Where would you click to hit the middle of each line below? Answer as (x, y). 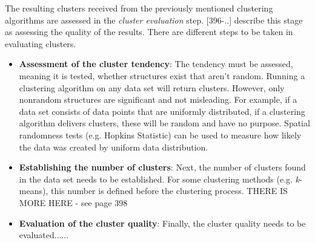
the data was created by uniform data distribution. (114, 147)
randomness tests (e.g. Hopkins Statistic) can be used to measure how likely (160, 134)
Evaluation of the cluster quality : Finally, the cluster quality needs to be (162, 223)
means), (34, 191)
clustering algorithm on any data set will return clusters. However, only (152, 87)
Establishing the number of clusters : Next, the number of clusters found (162, 167)
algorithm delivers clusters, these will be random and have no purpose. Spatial (164, 123)
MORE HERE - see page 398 (73, 202)
